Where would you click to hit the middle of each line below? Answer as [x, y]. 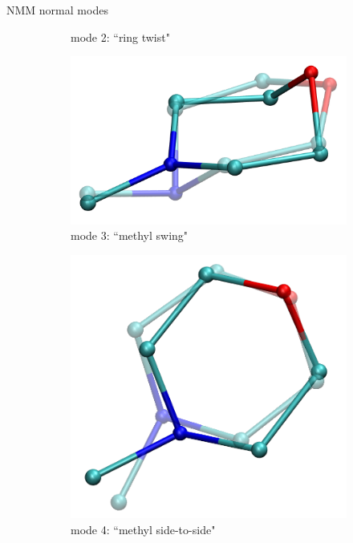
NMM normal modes [57, 10]
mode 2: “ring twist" [120, 36]
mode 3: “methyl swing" [130, 235]
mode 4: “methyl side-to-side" [143, 529]
